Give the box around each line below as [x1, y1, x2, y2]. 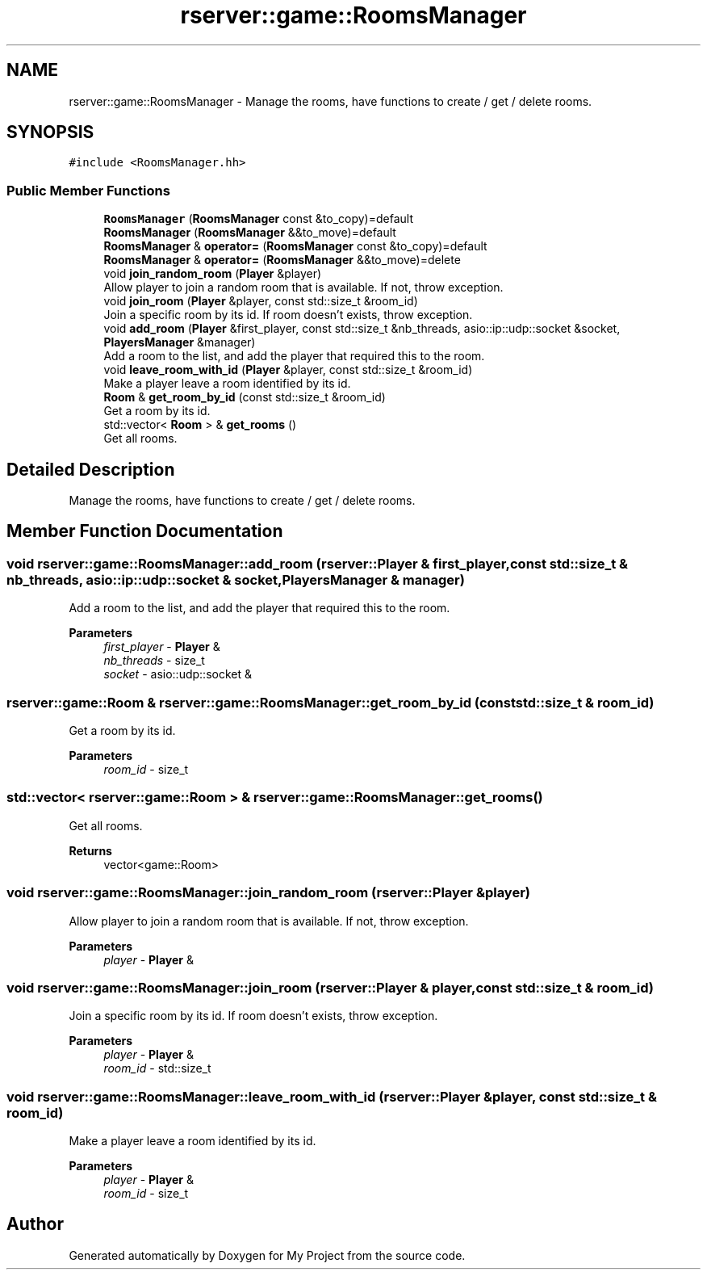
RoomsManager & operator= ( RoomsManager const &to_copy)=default [103, 239, 487, 254]
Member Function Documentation [6, 521, 283, 542]
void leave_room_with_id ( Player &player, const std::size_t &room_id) [103, 363, 473, 377]
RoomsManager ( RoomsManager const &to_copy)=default [103, 212, 414, 226]
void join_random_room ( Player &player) [103, 267, 322, 281]
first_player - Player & [103, 640, 220, 654]
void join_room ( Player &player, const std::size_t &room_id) [103, 294, 418, 309]
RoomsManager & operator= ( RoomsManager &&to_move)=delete [103, 253, 461, 267]
